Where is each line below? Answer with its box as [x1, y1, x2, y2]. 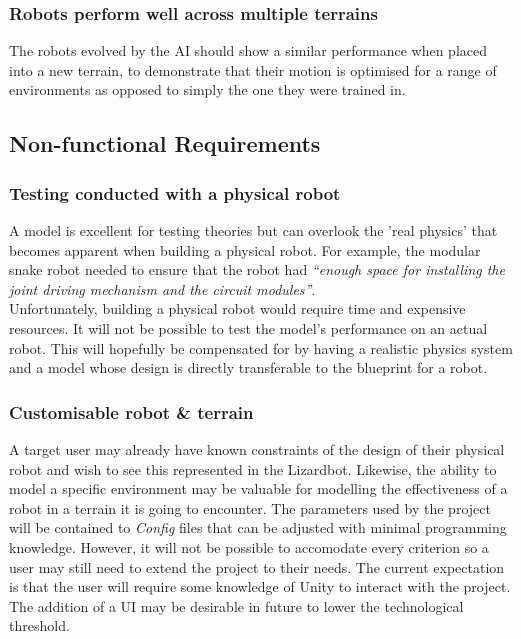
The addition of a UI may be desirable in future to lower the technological [9, 595, 464, 616]
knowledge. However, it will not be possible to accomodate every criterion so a [9, 536, 489, 557]
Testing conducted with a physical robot [9, 180, 341, 205]
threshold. [9, 615, 70, 636]
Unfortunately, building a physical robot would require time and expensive [9, 298, 466, 319]
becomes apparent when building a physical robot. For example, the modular [9, 239, 481, 260]
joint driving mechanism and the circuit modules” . [9, 278, 316, 299]
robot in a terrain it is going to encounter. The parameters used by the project [9, 497, 491, 518]
